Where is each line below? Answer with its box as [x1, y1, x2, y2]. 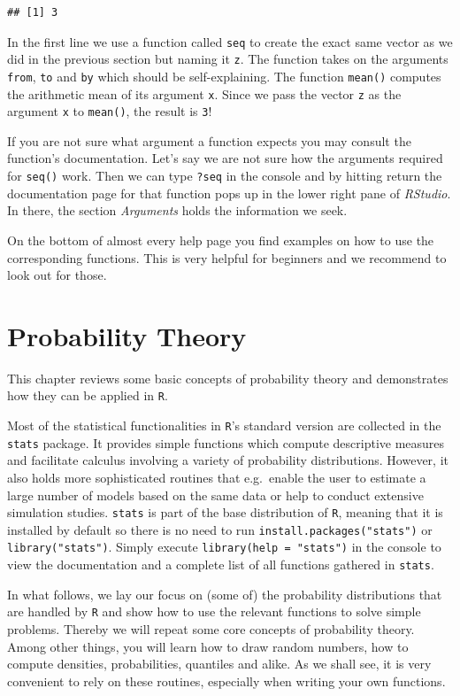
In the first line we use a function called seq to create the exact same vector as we [7, 32, 453, 50]
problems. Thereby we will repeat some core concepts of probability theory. [7, 620, 415, 638]
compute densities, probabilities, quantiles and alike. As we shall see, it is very [7, 654, 432, 673]
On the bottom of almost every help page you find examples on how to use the [7, 230, 434, 249]
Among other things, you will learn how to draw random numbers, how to [7, 637, 409, 655]
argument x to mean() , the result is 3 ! [7, 102, 212, 120]
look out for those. [7, 266, 107, 284]
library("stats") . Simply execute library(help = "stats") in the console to [7, 537, 441, 556]
